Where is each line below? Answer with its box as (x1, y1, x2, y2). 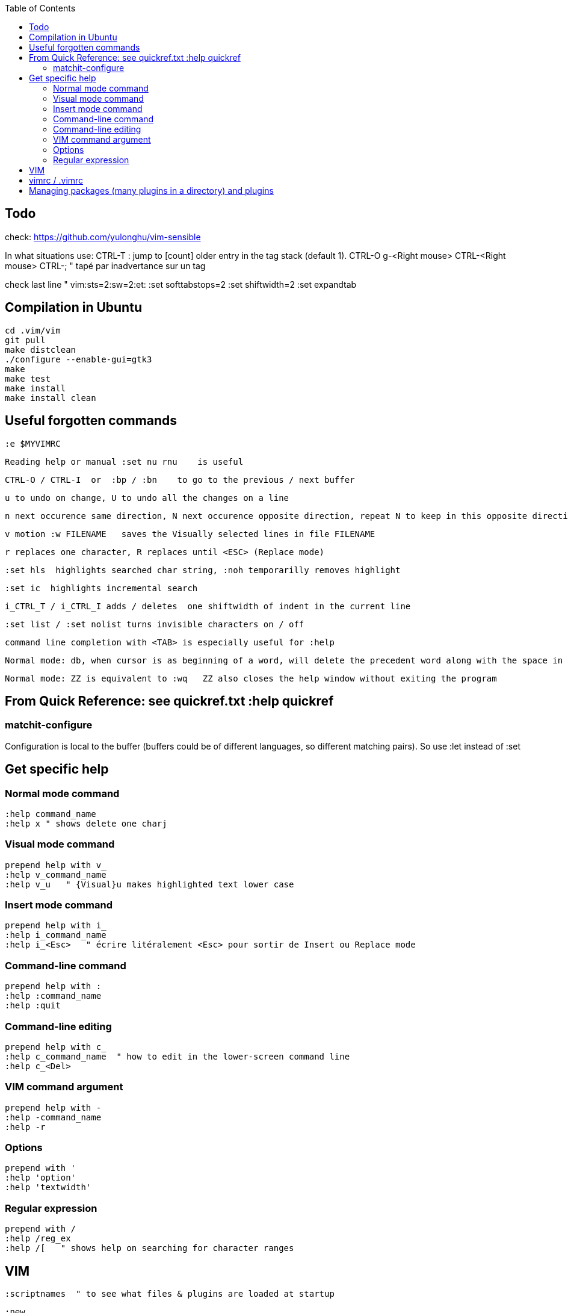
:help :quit (5, 1001, 61, 1011)
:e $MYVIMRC (5, 438, 61, 449)
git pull (5, 335, 46, 345)
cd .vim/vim (5, 325, 61, 335)
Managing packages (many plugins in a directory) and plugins (29, 185, 274, 196)
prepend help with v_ (5, 860, 106, 870)
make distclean (5, 344, 76, 355)
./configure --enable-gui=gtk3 (5, 354, 152, 364)
